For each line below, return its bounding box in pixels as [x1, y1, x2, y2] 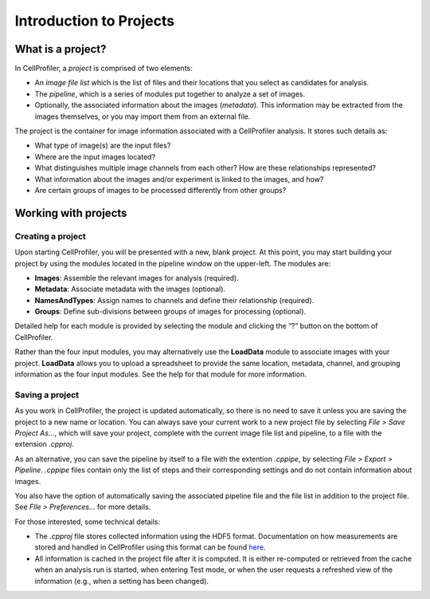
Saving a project [14, 389, 80, 400]
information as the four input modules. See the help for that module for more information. [14, 369, 307, 379]
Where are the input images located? [34, 152, 156, 161]
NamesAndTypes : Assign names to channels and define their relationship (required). [34, 295, 315, 305]
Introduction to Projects [14, 12, 175, 30]
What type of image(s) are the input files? [34, 140, 171, 151]
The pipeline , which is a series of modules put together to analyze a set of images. [34, 89, 306, 99]
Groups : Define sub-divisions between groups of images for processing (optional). [34, 307, 307, 317]
